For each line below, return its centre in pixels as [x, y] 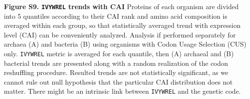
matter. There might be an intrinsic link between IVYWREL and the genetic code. [122, 91]
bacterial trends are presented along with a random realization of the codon [116, 63]
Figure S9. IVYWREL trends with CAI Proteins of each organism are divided [121, 6]
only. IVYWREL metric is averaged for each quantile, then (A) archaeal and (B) [119, 54]
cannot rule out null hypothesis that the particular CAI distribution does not [118, 81]
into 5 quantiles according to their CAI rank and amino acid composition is [116, 16]
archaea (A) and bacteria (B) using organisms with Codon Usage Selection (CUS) [125, 44]
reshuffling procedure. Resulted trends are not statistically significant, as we [116, 72]
